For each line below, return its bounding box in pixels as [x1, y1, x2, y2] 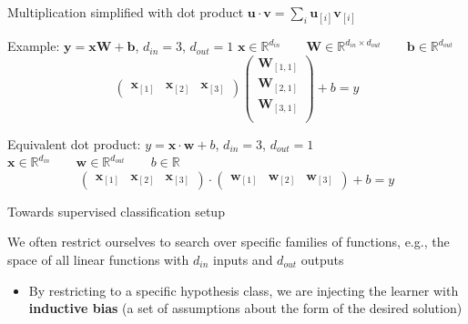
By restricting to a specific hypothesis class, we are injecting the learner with [28, 280, 459, 299]
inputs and [212, 249, 273, 268]
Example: [7, 36, 60, 56]
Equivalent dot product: [7, 134, 141, 153]
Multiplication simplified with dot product [7, 3, 244, 21]
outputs [300, 249, 344, 268]
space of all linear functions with [7, 249, 189, 268]
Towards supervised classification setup [7, 201, 225, 220]
